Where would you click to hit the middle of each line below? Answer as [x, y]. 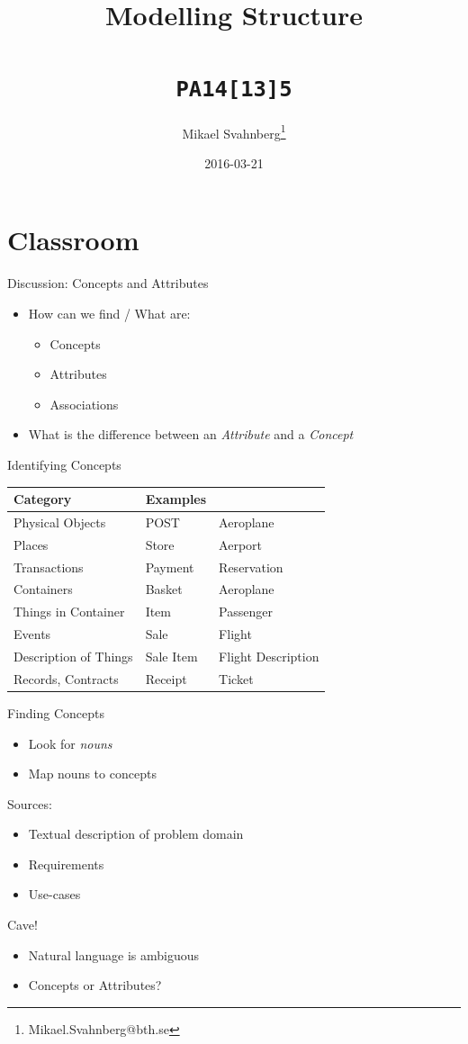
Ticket [236, 678]
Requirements [66, 864]
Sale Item [171, 656]
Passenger [246, 612]
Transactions [49, 567]
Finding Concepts [56, 712]
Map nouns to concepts [92, 774]
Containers [43, 589]
